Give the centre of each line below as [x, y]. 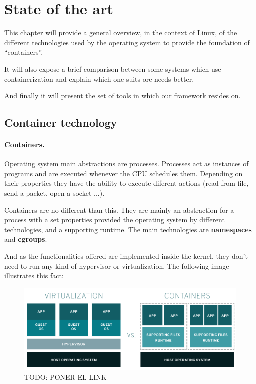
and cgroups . [26, 239]
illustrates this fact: [34, 276]
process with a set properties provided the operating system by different [114, 220]
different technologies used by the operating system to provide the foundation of [127, 42]
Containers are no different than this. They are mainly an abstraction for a [119, 210]
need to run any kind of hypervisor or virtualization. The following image [117, 266]
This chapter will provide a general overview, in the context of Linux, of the [121, 32]
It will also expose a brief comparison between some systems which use [113, 68]
